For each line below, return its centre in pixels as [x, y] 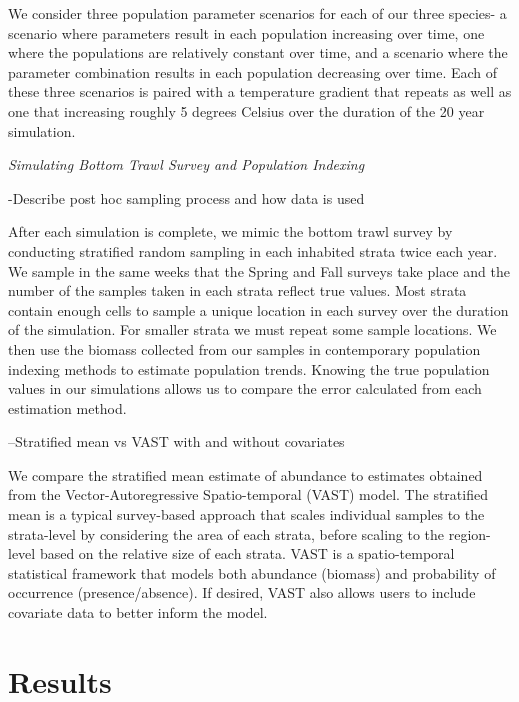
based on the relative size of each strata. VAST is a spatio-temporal [247, 553]
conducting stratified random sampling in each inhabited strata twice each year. [253, 250]
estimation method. [67, 407]
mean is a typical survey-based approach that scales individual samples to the [246, 514]
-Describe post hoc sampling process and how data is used [186, 197]
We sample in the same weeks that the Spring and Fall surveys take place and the [259, 270]
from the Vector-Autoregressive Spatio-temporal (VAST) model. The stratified [248, 494]
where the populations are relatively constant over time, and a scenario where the [258, 52]
